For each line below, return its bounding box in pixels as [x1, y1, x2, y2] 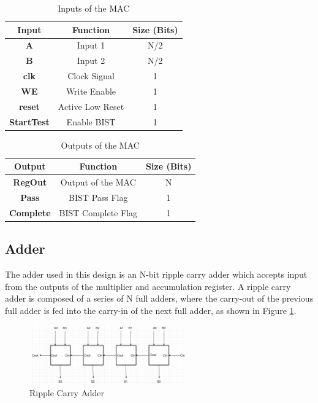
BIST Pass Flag [69, 191, 128, 204]
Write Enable [66, 84, 116, 97]
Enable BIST [66, 115, 116, 128]
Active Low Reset [58, 100, 124, 112]
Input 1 [77, 39, 105, 52]
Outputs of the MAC [61, 138, 140, 151]
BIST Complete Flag [59, 206, 138, 219]
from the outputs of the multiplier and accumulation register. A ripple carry [5, 280, 291, 292]
